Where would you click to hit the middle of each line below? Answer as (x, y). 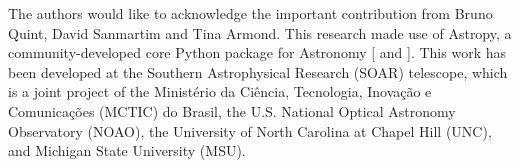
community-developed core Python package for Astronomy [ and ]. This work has (257, 52)
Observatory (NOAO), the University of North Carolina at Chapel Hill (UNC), (250, 130)
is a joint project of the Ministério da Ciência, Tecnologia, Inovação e (220, 91)
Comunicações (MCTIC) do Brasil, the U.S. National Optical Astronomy (232, 110)
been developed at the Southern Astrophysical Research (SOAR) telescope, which (258, 71)
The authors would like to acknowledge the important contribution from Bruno (250, 13)
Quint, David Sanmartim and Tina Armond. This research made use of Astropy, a (260, 32)
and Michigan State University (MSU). (127, 150)
